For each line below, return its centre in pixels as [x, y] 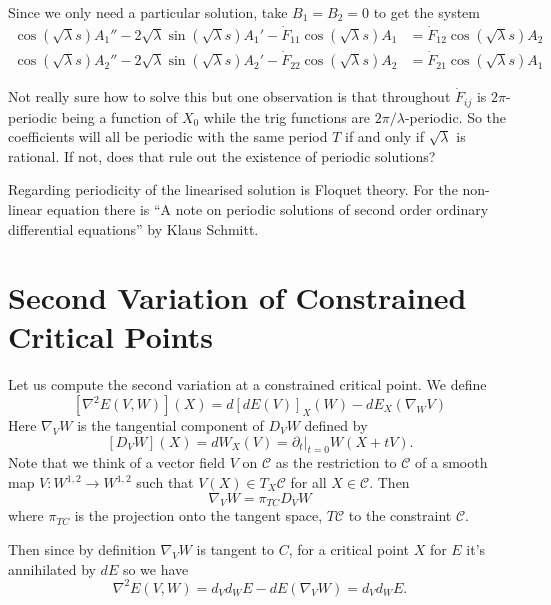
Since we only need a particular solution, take [148, 12]
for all [308, 482]
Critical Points [110, 336]
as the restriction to [336, 462]
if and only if [384, 136]
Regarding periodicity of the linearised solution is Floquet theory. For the [233, 189]
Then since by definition [82, 548]
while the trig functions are [287, 116]
